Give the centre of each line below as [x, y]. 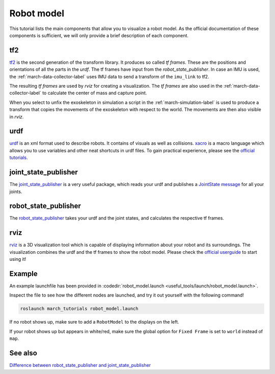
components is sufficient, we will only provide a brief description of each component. [99, 35]
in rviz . [17, 117]
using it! [18, 259]
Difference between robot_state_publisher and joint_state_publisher [80, 365]
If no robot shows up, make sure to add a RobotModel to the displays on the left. [94, 322]
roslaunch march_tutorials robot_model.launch [79, 309]
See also [23, 353]
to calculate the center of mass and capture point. [95, 93]
